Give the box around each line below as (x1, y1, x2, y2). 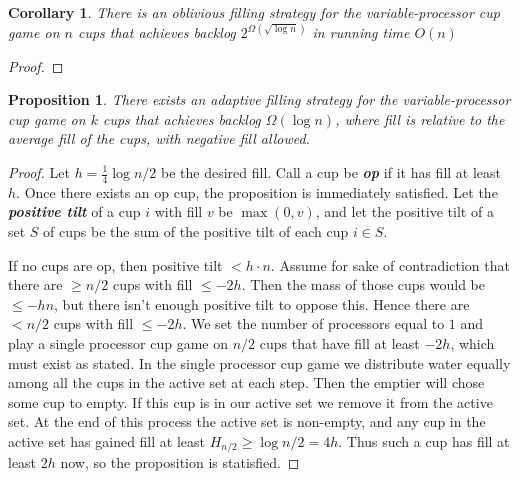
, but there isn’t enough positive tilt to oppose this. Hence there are (54, 293, 470, 314)
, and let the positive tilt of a (315, 201, 494, 222)
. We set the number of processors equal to (182, 313, 445, 334)
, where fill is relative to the (335, 108, 505, 129)
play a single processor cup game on (8, 332, 229, 353)
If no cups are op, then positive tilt (8, 254, 223, 275)
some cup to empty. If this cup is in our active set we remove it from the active (8, 391, 493, 412)
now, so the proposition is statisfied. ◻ (60, 452, 300, 473)
